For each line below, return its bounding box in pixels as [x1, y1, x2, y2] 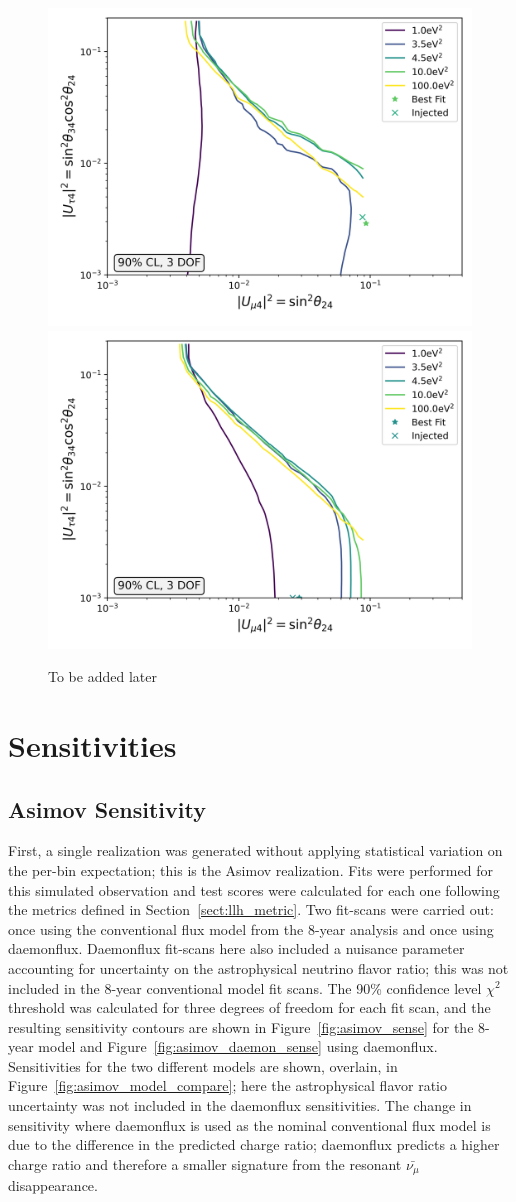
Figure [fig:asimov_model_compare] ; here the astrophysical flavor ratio [8, 1075, 447, 1096]
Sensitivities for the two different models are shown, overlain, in [8, 1055, 398, 1076]
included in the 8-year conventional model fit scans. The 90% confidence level [8, 977, 482, 998]
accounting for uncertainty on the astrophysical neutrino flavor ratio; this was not [8, 957, 509, 978]
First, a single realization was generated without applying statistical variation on [8, 840, 503, 861]
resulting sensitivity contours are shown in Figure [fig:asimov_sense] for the [8, 1016, 474, 1037]
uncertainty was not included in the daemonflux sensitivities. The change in [8, 1095, 472, 1116]
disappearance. [8, 1175, 98, 1196]
